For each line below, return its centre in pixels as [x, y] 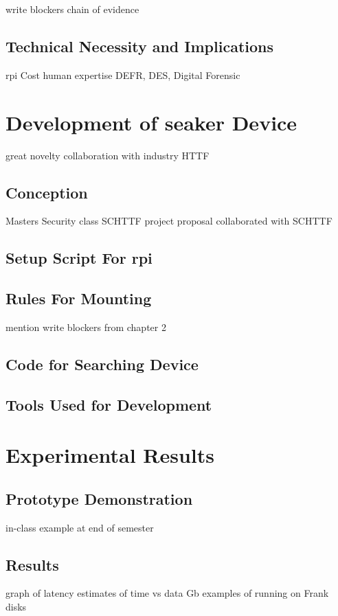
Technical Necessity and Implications [139, 46]
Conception [47, 192]
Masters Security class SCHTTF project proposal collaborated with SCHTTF [169, 221]
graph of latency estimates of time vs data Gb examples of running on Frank [167, 593]
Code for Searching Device [102, 364]
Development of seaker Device [151, 122]
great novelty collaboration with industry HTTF [108, 155]
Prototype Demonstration [99, 498]
